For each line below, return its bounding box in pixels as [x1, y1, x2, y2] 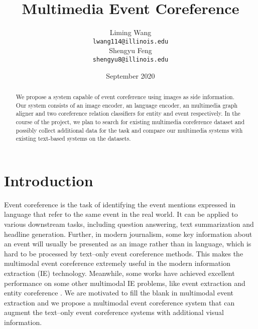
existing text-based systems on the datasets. [16, 134, 131, 143]
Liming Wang [109, 27, 152, 38]
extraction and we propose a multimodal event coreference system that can [4, 297, 235, 307]
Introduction [4, 170, 93, 190]
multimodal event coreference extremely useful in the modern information [4, 258, 230, 268]
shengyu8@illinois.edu [92, 56, 169, 63]
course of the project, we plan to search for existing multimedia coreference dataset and [16, 117, 245, 126]
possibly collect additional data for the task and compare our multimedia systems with [16, 126, 243, 134]
